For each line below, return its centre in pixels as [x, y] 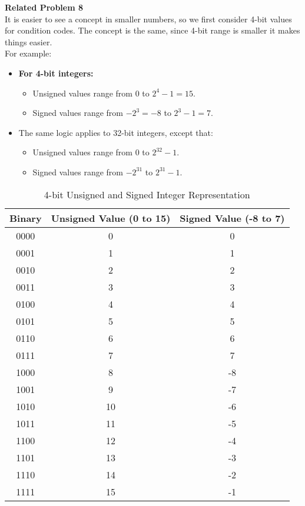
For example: [28, 53]
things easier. [29, 41]
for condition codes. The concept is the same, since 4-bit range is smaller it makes [152, 30]
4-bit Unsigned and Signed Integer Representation [147, 194]
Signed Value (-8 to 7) [232, 218]
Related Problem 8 [44, 7]
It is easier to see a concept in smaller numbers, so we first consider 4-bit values [148, 19]
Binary [26, 218]
